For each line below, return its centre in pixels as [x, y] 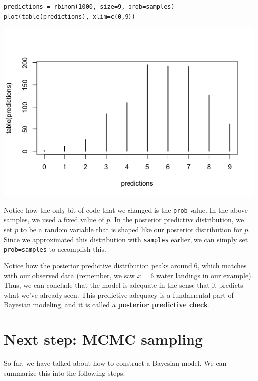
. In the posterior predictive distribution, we [177, 219]
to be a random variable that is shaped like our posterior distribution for [131, 229]
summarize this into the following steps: [64, 372]
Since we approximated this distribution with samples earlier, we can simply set [126, 239]
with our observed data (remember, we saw [69, 275]
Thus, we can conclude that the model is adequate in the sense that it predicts [124, 285]
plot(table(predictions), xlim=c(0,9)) [70, 17]
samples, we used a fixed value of [54, 219]
